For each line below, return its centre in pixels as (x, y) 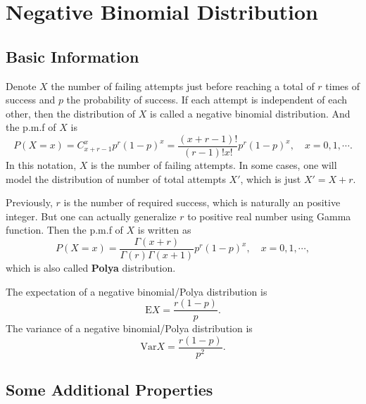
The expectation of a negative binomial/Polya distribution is (137, 291)
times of (343, 86)
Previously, (29, 202)
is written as (164, 230)
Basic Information (72, 56)
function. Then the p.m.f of (64, 230)
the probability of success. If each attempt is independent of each (207, 100)
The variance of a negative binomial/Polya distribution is (129, 328)
